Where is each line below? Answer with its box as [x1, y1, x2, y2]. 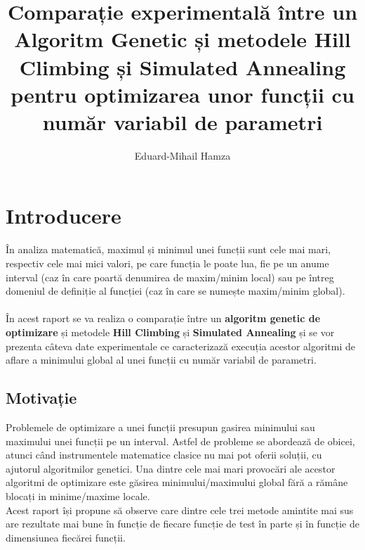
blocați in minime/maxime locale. [6, 488, 150, 503]
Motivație [6, 387, 77, 409]
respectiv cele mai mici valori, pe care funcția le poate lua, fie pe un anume [6, 256, 329, 270]
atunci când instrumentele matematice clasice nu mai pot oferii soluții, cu [6, 447, 322, 462]
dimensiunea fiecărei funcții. [6, 530, 126, 544]
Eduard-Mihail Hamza [134, 148, 231, 162]
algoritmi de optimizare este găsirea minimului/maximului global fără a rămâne [6, 475, 348, 490]
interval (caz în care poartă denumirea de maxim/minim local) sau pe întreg [6, 269, 334, 284]
